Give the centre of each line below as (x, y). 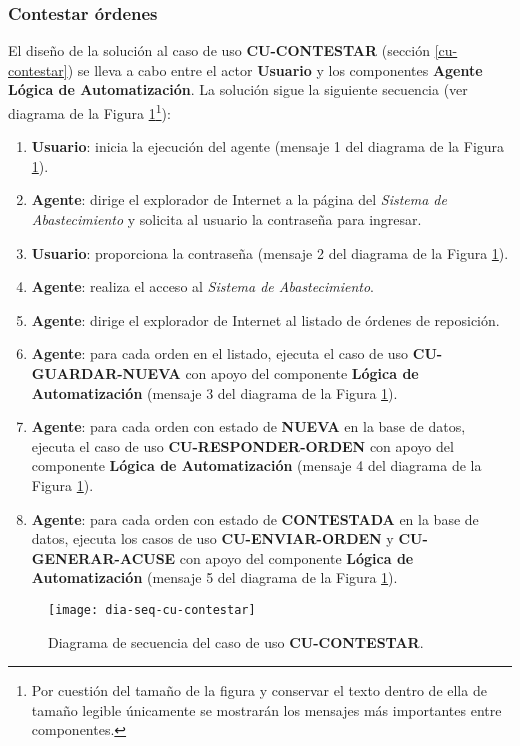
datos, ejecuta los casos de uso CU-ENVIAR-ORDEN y (212, 538)
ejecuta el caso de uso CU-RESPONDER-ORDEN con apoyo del (242, 445)
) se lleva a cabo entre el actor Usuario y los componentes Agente (275, 69)
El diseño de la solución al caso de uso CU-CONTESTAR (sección (219, 50)
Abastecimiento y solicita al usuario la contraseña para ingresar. (226, 219)
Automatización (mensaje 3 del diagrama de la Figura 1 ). (214, 392)
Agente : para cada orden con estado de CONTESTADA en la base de (255, 518)
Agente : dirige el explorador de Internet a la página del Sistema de (239, 199)
